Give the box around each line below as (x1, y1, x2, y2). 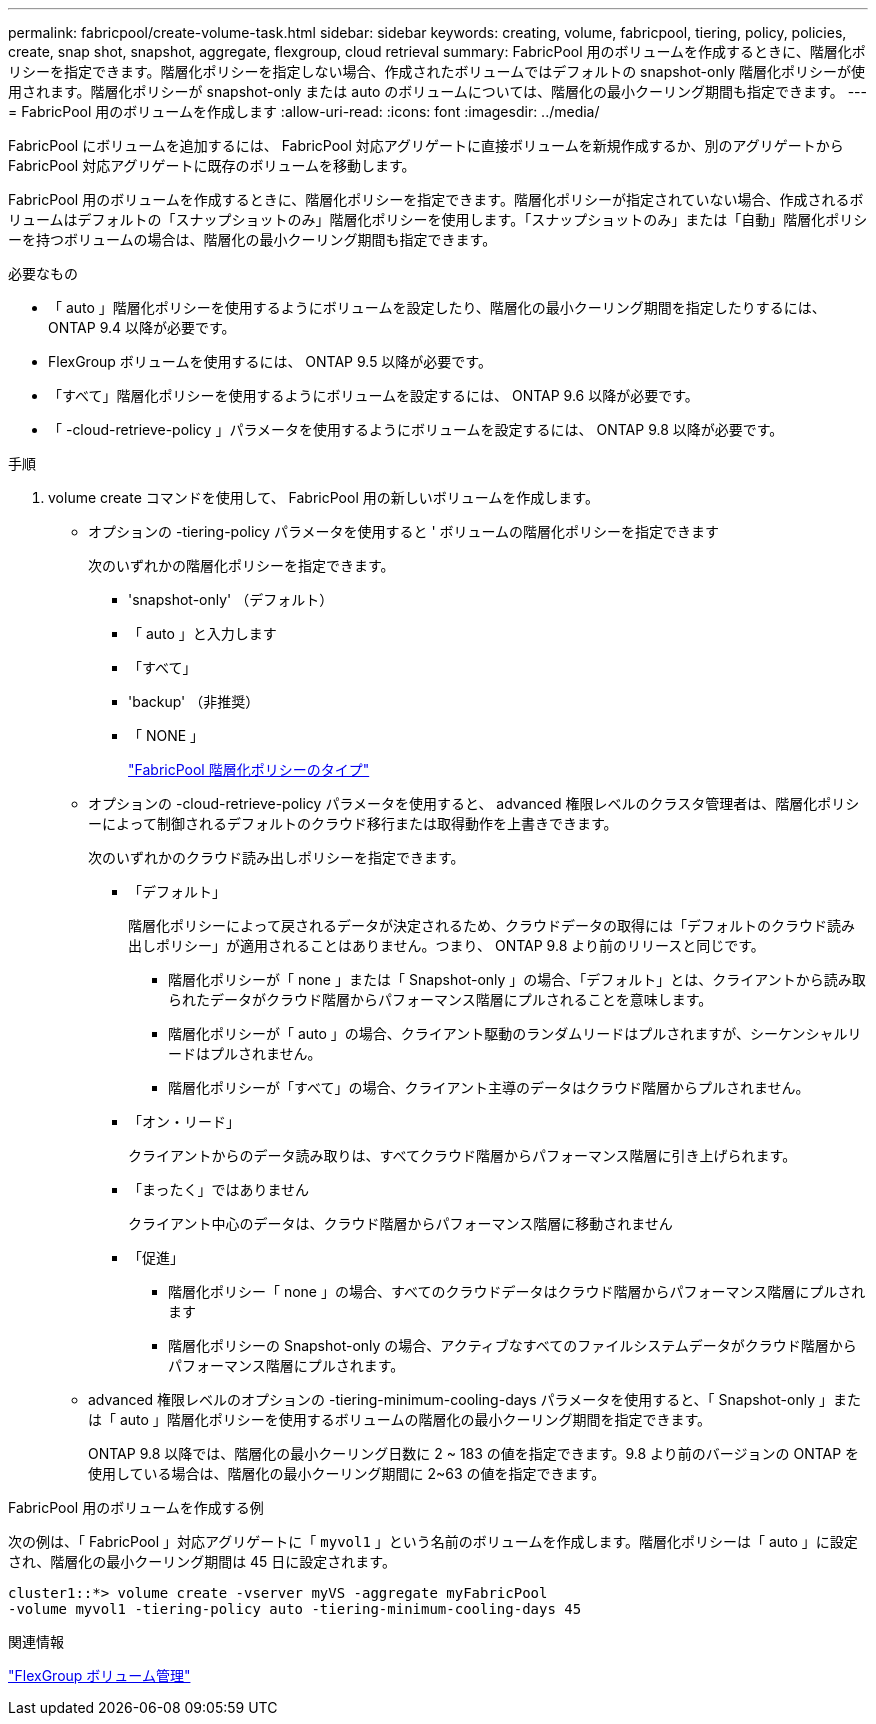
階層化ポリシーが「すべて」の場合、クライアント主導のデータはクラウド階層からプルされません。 (168, 1079, 810, 1096)
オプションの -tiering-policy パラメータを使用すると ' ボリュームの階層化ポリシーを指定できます (88, 523, 720, 540)
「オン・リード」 (128, 1113, 240, 1130)
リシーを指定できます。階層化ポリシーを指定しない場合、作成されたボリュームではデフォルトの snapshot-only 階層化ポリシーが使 (8, 63, 865, 80)
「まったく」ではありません (128, 1181, 310, 1198)
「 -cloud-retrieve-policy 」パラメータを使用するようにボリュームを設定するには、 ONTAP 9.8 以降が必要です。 (48, 421, 784, 438)
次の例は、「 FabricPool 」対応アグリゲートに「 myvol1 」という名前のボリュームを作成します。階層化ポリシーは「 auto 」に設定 (8, 1533, 858, 1550)
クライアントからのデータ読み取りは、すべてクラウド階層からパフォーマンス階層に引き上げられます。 (128, 1147, 797, 1164)
